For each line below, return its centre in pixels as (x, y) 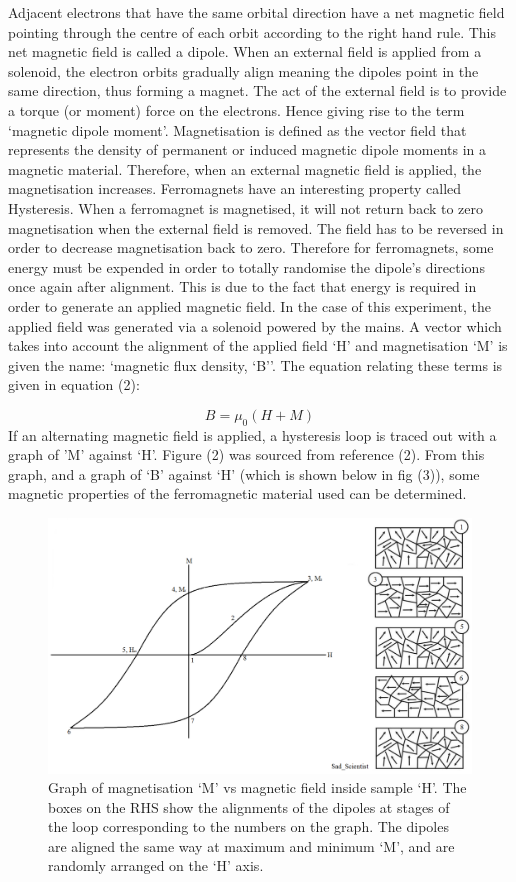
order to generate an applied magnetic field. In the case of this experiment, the (249, 305)
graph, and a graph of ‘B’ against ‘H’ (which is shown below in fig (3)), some (244, 473)
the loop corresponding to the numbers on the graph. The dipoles (248, 826)
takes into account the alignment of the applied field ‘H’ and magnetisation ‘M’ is (258, 345)
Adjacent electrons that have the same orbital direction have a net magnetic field (256, 12)
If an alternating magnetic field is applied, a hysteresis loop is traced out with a (252, 434)
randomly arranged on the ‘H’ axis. (156, 865)
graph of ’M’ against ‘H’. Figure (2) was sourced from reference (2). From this (246, 454)
